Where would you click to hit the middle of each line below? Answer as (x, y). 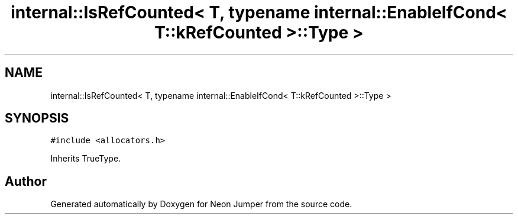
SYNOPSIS (37, 118)
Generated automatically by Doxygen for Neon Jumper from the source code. (201, 204)
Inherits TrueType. (86, 159)
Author (26, 181)
